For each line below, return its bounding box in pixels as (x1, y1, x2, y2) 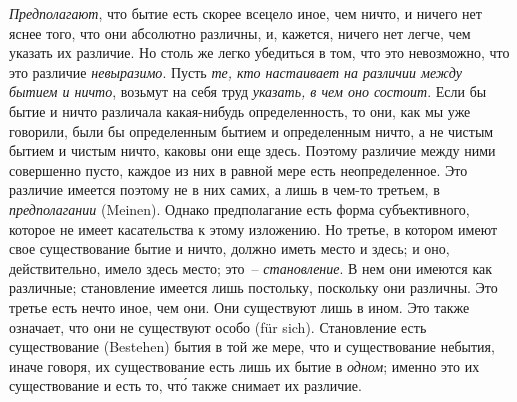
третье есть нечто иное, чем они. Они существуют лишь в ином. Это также (9, 296, 470, 317)
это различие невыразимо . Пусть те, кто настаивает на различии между (9, 61, 462, 82)
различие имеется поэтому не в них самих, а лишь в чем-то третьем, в (9, 179, 440, 200)
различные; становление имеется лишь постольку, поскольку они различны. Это (9, 277, 498, 298)
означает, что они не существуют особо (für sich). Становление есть (9, 316, 427, 337)
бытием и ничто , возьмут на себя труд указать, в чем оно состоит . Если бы (9, 81, 487, 102)
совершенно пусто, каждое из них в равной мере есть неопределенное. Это (9, 159, 468, 180)
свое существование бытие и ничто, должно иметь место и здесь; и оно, (9, 238, 450, 259)
